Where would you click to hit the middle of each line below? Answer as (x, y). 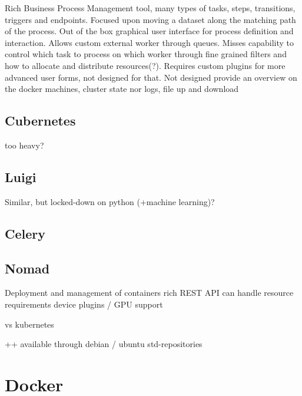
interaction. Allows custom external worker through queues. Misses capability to (150, 42)
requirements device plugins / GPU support (84, 304)
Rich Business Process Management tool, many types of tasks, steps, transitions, (150, 8)
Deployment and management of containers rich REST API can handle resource (149, 293)
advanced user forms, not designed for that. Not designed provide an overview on (151, 77)
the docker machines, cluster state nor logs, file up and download (122, 89)
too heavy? (24, 145)
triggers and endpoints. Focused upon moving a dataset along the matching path (150, 19)
